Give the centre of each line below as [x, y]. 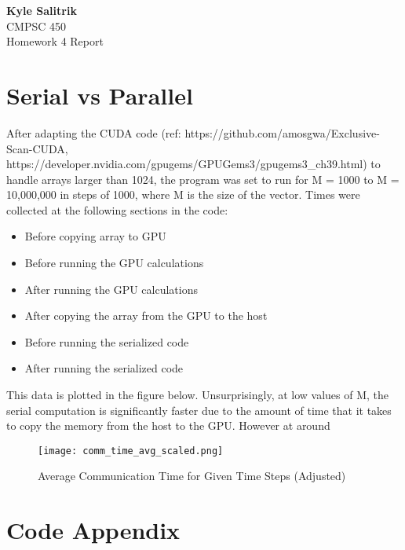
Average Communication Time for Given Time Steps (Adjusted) [192, 476]
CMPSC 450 [36, 26]
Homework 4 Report [55, 41]
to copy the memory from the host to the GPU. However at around [168, 425]
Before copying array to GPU [95, 236]
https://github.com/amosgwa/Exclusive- [282, 132]
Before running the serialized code [107, 341]
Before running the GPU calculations [114, 263]
